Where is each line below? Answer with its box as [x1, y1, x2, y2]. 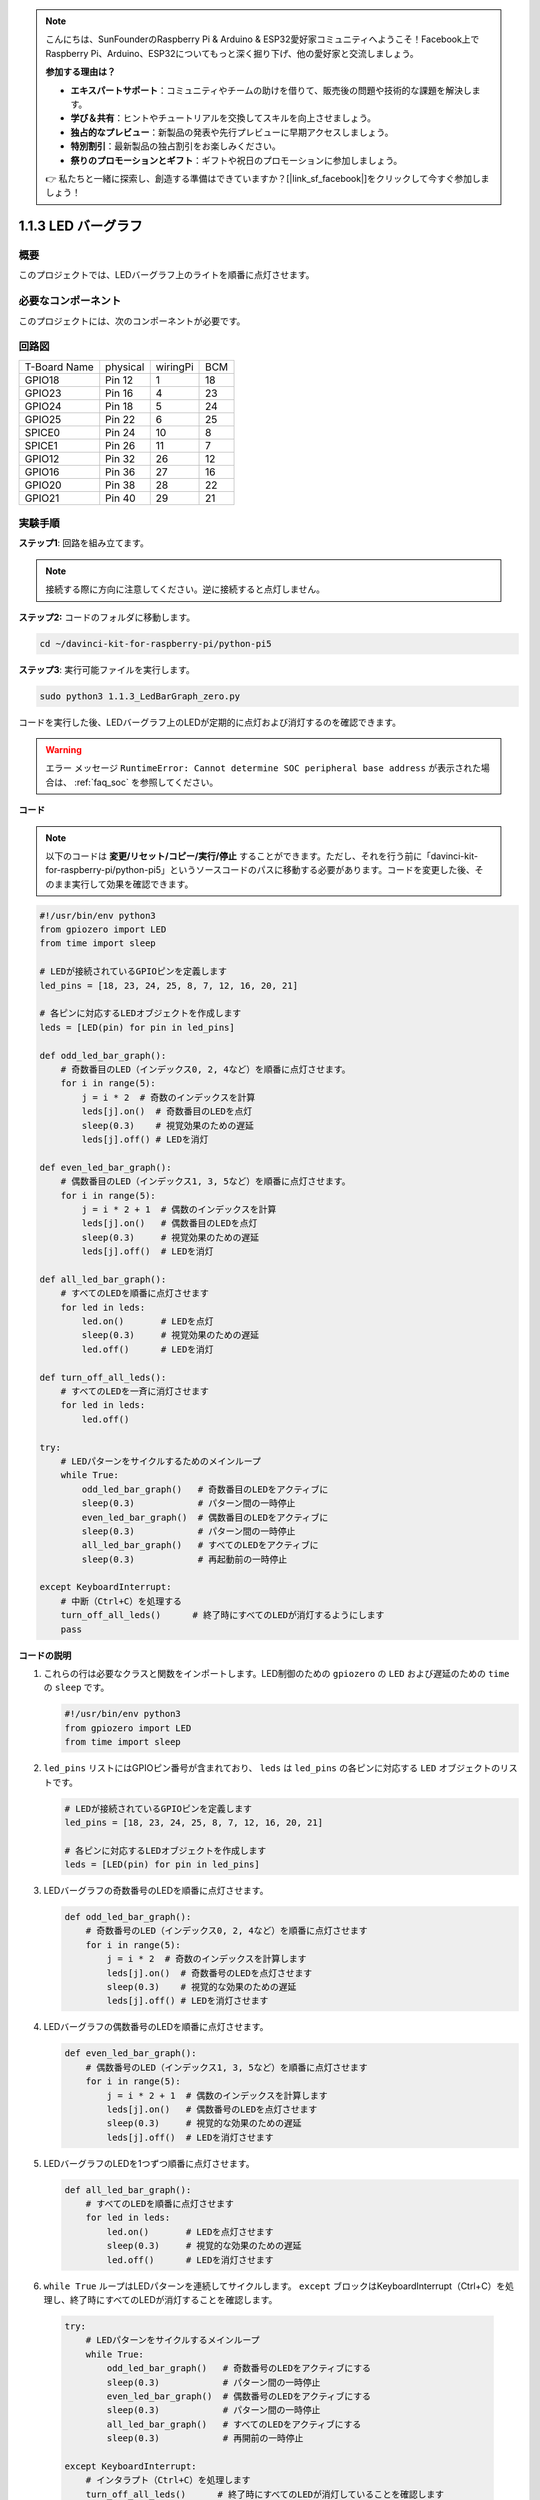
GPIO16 [24, 465, 60, 479]
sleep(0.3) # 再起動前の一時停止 [81, 1553, 288, 1565]
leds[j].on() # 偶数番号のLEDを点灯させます [106, 2103, 318, 2115]
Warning [45, 743, 82, 755]
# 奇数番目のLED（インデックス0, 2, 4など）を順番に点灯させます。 [60, 1064, 351, 1075]
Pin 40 [105, 491, 136, 505]
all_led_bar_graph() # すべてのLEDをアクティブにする [106, 2418, 362, 2430]
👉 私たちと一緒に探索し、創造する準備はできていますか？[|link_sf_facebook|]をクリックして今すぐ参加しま [45, 172, 490, 184]
